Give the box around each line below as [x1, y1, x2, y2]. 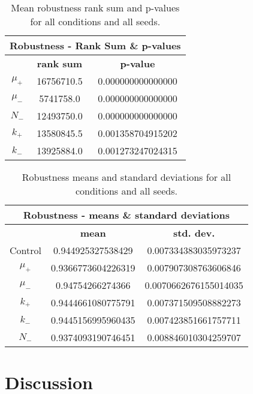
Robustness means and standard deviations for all [22, 170, 231, 184]
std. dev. [173, 226, 215, 240]
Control [10, 243, 41, 257]
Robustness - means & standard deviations [23, 208, 230, 222]
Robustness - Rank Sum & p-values [10, 38, 181, 52]
